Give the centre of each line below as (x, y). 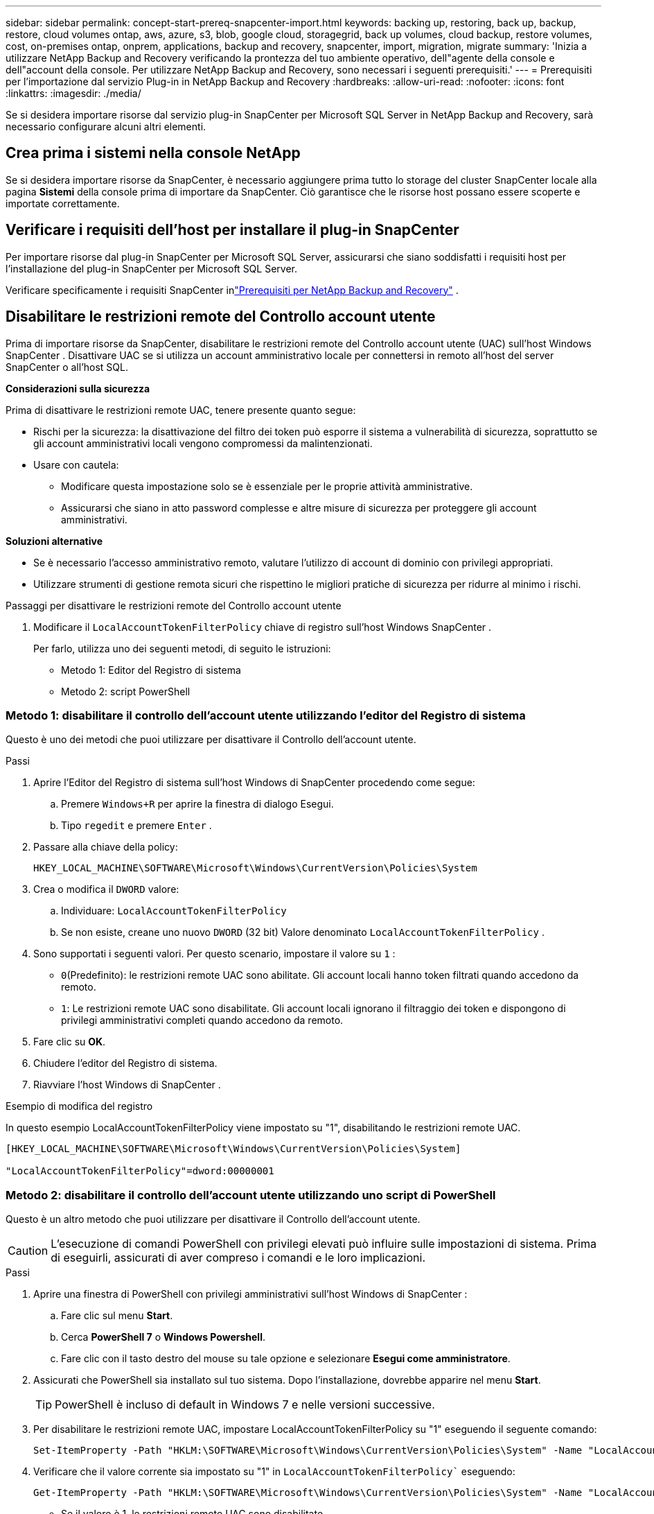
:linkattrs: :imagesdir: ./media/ (73, 93)
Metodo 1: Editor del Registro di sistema (151, 670)
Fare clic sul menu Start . (117, 1316)
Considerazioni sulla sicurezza (78, 388)
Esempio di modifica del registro (79, 1106)
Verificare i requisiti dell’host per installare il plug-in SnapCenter (232, 230)
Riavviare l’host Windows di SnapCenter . (127, 1085)
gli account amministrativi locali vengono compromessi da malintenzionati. (203, 443)
